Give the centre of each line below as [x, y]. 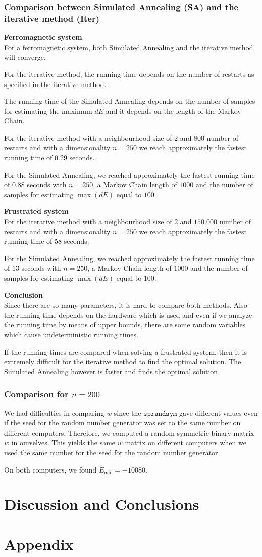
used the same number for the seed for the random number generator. [112, 452]
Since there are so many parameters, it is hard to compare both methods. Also [126, 305]
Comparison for [36, 394]
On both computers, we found [50, 469]
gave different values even [219, 413]
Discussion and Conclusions [102, 504]
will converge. [25, 57]
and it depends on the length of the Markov [173, 111]
